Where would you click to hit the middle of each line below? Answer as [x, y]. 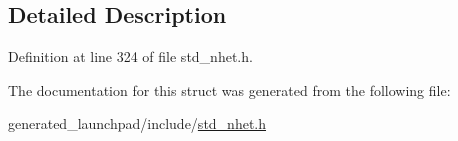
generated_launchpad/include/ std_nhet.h [137, 123]
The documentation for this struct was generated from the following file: [229, 89]
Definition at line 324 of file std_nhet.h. [130, 56]
